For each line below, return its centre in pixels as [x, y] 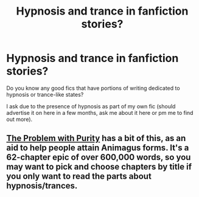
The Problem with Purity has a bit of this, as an [96, 138]
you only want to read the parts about [79, 177]
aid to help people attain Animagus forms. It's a [98, 148]
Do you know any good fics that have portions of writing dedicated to [93, 88]
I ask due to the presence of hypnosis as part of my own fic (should [91, 106]
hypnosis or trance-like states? [45, 94]
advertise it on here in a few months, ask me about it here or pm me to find [100, 112]
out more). [19, 119]
